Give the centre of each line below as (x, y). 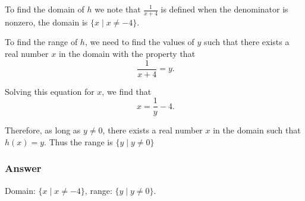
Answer (23, 168)
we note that (118, 9)
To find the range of (41, 42)
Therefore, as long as (43, 130)
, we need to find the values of (139, 42)
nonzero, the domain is (46, 22)
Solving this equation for (50, 91)
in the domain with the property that (127, 54)
